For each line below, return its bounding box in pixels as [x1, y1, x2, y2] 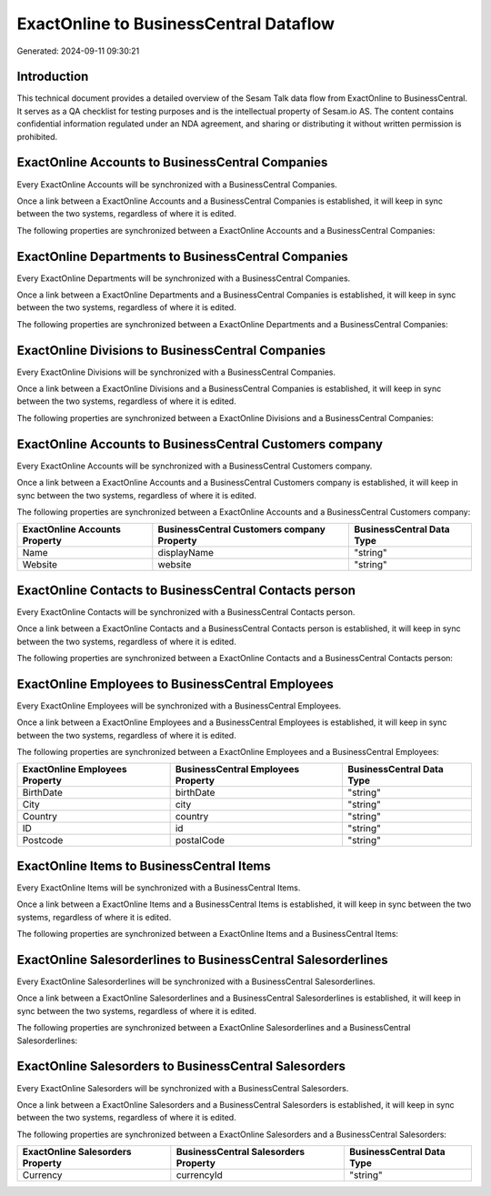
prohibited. [16, 131, 58, 142]
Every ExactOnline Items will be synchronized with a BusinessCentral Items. [16, 882, 301, 893]
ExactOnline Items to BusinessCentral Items [16, 858, 272, 873]
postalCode [175, 834, 225, 847]
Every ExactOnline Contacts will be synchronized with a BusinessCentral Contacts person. [16, 606, 356, 618]
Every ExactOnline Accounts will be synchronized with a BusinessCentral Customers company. [16, 460, 373, 471]
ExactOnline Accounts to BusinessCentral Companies [16, 155, 328, 170]
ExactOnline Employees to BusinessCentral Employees [16, 676, 334, 691]
